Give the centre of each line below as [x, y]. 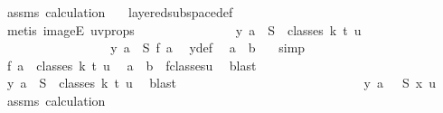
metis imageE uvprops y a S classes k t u [184, 29]
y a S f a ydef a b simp [208, 47]
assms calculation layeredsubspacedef [120, 12]
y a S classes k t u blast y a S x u [221, 83]
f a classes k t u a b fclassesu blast [132, 65]
